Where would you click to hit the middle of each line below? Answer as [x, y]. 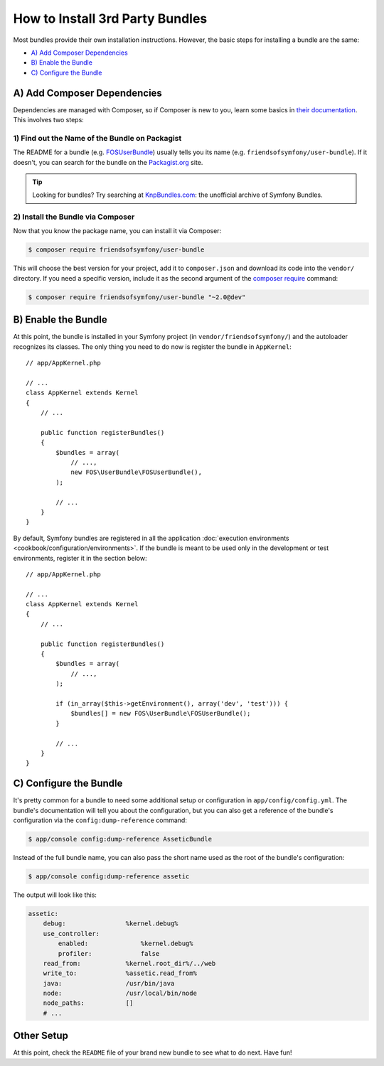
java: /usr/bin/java [109, 983]
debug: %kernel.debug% [111, 924]
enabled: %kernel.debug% [126, 944]
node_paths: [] [88, 1003]
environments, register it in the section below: [80, 558]
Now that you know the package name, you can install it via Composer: [117, 231]
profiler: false [109, 953]
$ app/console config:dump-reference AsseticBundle [120, 839]
